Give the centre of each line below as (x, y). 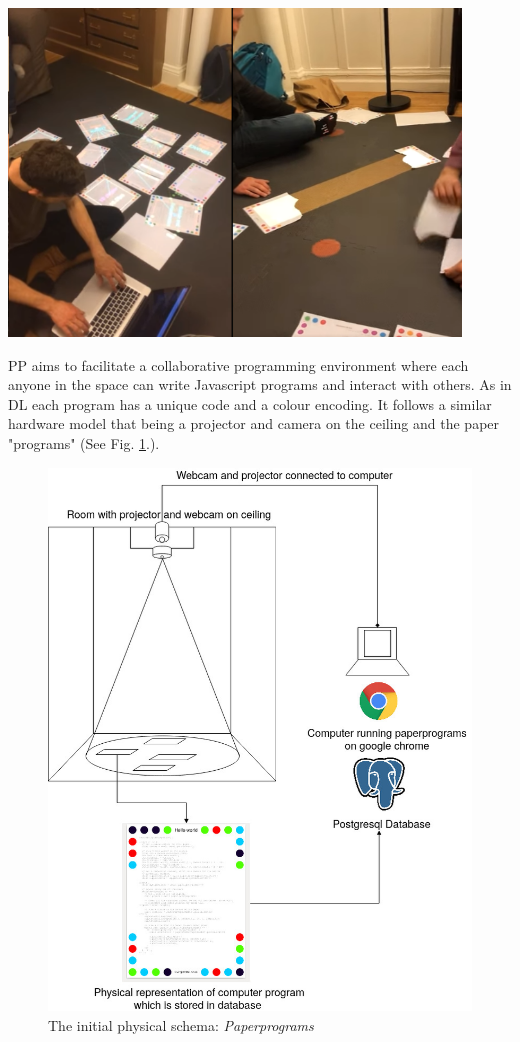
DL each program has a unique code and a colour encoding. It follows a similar (250, 403)
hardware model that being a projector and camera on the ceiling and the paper (254, 423)
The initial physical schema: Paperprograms (181, 1024)
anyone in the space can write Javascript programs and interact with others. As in (260, 384)
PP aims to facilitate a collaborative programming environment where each (238, 364)
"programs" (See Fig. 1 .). (84, 443)
